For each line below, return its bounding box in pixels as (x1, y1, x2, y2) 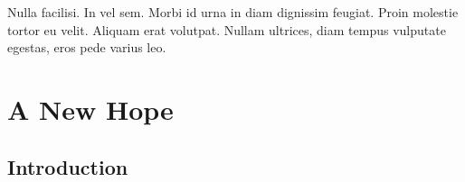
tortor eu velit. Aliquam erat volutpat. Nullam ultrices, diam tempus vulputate (7, 20, 446, 39)
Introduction (7, 152, 128, 180)
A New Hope (7, 90, 174, 127)
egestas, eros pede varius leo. (7, 38, 166, 57)
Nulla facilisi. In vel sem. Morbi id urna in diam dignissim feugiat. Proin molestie (7, 3, 459, 21)
